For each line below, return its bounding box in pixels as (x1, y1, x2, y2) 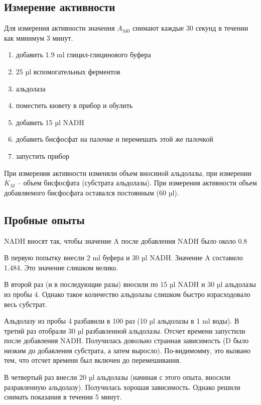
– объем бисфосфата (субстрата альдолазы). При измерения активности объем (17, 177, 257, 188)
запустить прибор (16, 150, 69, 161)
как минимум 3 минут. (4, 32, 73, 43)
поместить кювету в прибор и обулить (16, 100, 133, 111)
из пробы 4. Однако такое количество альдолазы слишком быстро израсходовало (4, 288, 250, 299)
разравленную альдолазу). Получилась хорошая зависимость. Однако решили (4, 381, 240, 392)
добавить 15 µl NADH (16, 117, 84, 127)
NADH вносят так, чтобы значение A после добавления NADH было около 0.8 (4, 235, 247, 246)
